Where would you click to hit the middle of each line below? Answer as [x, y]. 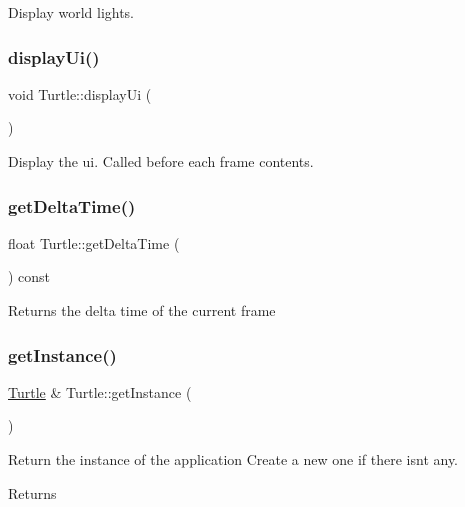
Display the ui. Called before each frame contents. [161, 161]
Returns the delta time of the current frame [142, 310]
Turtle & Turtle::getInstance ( [100, 391]
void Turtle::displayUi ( [80, 93]
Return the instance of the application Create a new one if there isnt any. [233, 459]
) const [29, 276]
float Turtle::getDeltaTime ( [94, 242]
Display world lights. [71, 12]
